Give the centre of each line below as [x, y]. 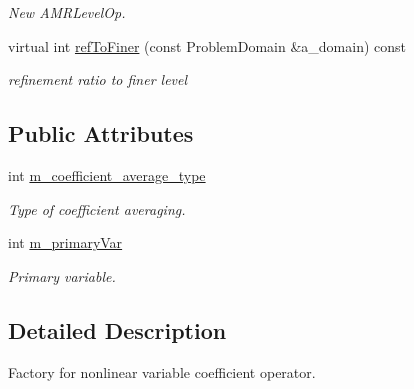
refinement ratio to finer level [98, 79]
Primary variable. [62, 275]
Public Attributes [101, 133]
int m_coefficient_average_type [107, 174]
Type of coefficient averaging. [97, 208]
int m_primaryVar [65, 242]
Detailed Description [117, 329]
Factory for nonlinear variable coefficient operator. [162, 371]
